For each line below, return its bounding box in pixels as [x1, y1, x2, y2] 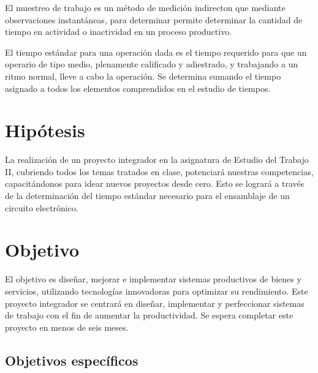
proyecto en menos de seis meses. [5, 320, 129, 333]
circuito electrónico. [5, 201, 78, 214]
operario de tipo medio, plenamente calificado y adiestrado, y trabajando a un [5, 58, 298, 70]
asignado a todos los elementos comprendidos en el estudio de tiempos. [5, 81, 271, 94]
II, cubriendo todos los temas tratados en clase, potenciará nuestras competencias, [5, 165, 314, 178]
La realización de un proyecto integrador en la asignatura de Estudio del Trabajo [5, 153, 309, 166]
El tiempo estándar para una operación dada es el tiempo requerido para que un [5, 45, 307, 58]
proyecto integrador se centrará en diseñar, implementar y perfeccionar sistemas [5, 296, 305, 309]
